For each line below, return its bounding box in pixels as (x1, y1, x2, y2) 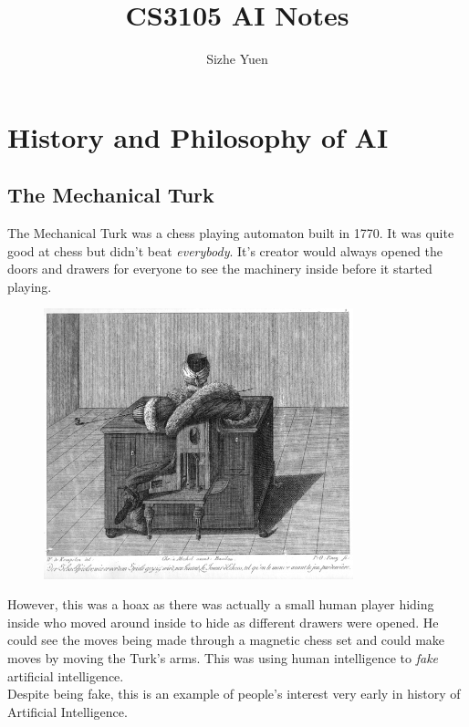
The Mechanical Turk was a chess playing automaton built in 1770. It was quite (7, 223, 454, 243)
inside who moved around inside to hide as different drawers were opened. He (7, 612, 439, 631)
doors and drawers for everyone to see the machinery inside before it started (7, 259, 433, 278)
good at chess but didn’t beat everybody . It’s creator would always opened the (7, 241, 443, 260)
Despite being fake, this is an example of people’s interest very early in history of (7, 684, 461, 703)
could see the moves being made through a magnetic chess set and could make (7, 630, 445, 649)
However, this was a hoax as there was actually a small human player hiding (7, 595, 434, 614)
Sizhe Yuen (206, 49, 268, 68)
